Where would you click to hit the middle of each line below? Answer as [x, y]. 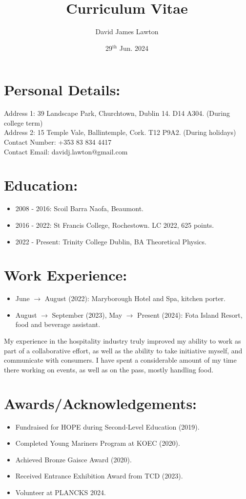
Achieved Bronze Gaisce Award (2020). [73, 459]
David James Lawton [127, 32]
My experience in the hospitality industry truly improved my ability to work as [123, 341]
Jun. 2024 [134, 48]
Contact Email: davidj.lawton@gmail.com [66, 151]
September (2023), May [87, 315]
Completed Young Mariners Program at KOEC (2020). [98, 443]
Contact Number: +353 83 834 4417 [58, 142]
